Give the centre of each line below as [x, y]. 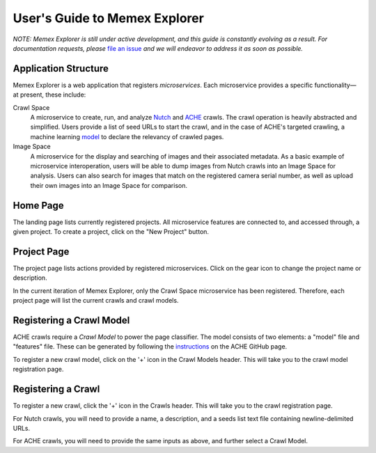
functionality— [335, 85]
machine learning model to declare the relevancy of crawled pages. [127, 136]
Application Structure [61, 69]
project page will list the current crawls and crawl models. [96, 301]
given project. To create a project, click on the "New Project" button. [111, 232]
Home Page [38, 205]
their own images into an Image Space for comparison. [109, 185]
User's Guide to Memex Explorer [109, 18]
